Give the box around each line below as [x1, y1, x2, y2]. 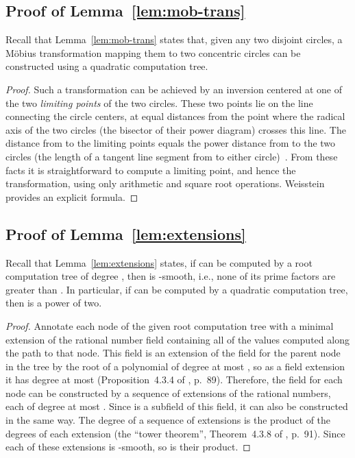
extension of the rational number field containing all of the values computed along [5, 332, 350, 346]
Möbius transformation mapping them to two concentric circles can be [5, 45, 301, 60]
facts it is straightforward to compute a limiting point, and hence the [5, 162, 296, 177]
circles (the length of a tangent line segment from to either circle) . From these [5, 149, 338, 163]
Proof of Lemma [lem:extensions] [5, 223, 246, 244]
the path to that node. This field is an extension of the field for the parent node [5, 346, 341, 360]
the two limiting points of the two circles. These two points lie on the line [5, 95, 313, 110]
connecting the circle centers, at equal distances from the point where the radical [5, 109, 345, 123]
